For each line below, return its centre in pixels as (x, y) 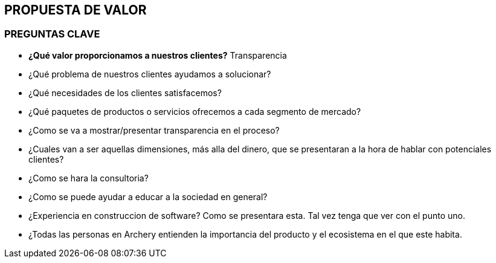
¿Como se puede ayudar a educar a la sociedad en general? (148, 196)
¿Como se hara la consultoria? (89, 178)
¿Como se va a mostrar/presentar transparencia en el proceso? (154, 130)
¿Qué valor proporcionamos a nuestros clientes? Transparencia (158, 55)
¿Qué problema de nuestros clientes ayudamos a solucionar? (150, 74)
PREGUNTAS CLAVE (52, 34)
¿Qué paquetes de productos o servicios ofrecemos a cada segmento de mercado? (195, 111)
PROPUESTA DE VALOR (76, 10)
